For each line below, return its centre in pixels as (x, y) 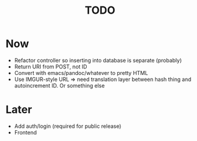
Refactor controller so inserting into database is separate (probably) (98, 60)
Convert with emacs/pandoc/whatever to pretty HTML (81, 73)
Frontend (25, 132)
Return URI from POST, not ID (51, 67)
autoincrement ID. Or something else (60, 85)
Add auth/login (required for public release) (68, 126)
